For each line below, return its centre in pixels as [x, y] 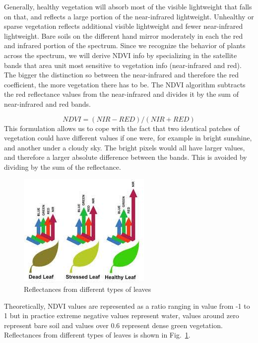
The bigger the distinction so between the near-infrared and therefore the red [121, 75]
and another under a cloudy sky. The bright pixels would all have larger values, [125, 147]
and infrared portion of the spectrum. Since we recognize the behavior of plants [125, 45]
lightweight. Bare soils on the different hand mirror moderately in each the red [124, 35]
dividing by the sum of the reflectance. [63, 167]
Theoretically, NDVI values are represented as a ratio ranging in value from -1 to [127, 306]
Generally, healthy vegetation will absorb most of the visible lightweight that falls [128, 6]
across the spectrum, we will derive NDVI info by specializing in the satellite [121, 55]
